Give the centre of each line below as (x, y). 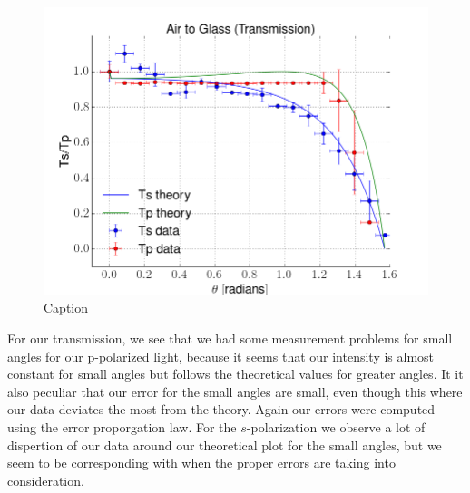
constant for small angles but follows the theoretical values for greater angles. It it (235, 374)
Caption (66, 308)
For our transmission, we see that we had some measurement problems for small (230, 338)
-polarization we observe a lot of (336, 426)
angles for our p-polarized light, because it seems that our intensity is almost (221, 356)
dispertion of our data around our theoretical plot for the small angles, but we (225, 445)
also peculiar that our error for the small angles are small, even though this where (235, 391)
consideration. (46, 480)
